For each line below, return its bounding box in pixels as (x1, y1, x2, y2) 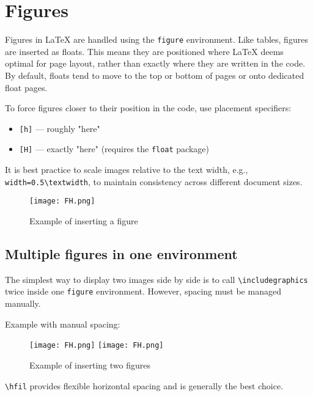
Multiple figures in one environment (5, 244, 238, 263)
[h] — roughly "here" (19, 122, 100, 134)
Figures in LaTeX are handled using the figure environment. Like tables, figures (5, 33, 308, 46)
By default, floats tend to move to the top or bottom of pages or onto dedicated (5, 68, 304, 81)
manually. (5, 297, 41, 310)
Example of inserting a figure (29, 214, 138, 227)
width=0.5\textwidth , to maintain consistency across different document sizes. (5, 175, 303, 188)
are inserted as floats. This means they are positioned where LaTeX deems (5, 45, 284, 57)
